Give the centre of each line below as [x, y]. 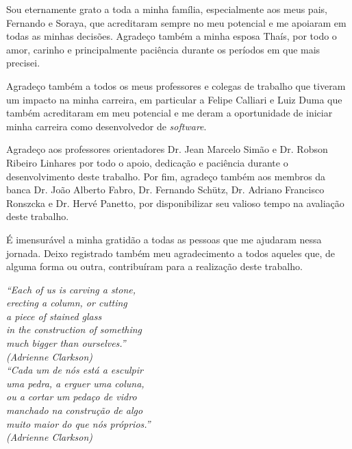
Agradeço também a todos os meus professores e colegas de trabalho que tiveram [176, 85]
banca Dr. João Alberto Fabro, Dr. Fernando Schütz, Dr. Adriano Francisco [165, 190]
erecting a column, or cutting [67, 303]
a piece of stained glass [54, 316]
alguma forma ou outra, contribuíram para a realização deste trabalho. [154, 266]
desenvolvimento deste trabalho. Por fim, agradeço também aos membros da [166, 176]
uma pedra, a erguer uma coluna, [75, 383]
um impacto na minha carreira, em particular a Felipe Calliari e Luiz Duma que [174, 99]
